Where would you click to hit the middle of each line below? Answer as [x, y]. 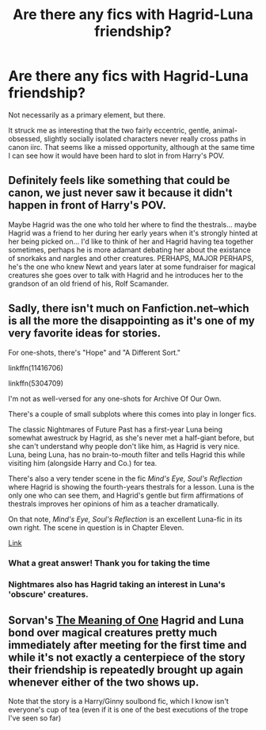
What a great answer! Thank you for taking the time [109, 563]
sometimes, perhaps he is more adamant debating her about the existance [129, 250]
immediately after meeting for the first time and [127, 645]
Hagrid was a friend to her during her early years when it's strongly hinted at [133, 232]
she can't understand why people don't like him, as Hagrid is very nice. [124, 446]
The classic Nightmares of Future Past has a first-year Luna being [116, 429]
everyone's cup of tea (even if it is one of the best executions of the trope [128, 710]
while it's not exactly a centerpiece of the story [127, 657]
